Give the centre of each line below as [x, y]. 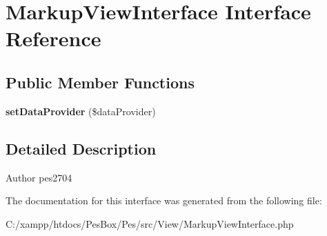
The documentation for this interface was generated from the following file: [164, 200]
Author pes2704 [39, 177]
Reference [53, 38]
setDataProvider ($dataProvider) [81, 111]
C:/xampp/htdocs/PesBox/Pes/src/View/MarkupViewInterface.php [150, 223]
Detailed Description [81, 148]
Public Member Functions [100, 82]
